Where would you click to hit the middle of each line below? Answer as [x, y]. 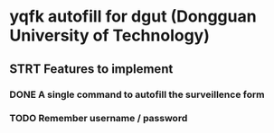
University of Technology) [110, 35]
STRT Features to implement [91, 69]
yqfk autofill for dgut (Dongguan [133, 17]
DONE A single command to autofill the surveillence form [137, 94]
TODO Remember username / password [99, 119]
